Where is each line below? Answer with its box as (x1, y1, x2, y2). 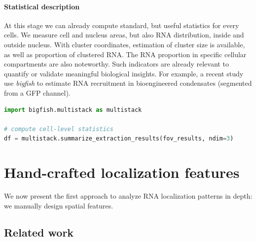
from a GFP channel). (4, 87, 71, 98)
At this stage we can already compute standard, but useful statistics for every (4, 20, 239, 30)
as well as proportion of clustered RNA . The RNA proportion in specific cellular (4, 49, 247, 59)
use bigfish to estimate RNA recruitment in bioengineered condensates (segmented (4, 78, 252, 88)
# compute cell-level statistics (4, 125, 113, 133)
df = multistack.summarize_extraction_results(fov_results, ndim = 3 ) (4, 135, 234, 142)
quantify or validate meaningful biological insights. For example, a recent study (4, 68, 244, 78)
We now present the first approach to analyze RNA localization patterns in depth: (4, 191, 253, 201)
